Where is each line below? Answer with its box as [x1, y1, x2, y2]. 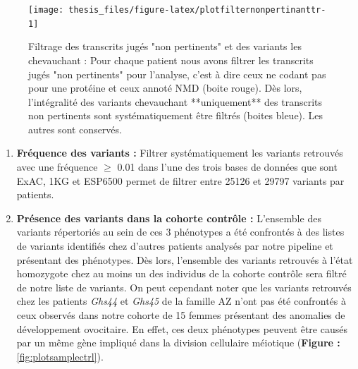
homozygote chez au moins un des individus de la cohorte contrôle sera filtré [16, 266, 347, 281]
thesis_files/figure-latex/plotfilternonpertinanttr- [68, 5, 326, 15]
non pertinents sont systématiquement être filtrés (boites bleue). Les [28, 108, 323, 123]
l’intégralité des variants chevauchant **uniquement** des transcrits [28, 94, 323, 109]
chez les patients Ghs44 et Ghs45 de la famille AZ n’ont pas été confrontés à [16, 294, 346, 308]
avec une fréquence [16, 159, 98, 174]
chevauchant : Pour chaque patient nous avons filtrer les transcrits [28, 52, 314, 67]
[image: [28, 5, 64, 15]
